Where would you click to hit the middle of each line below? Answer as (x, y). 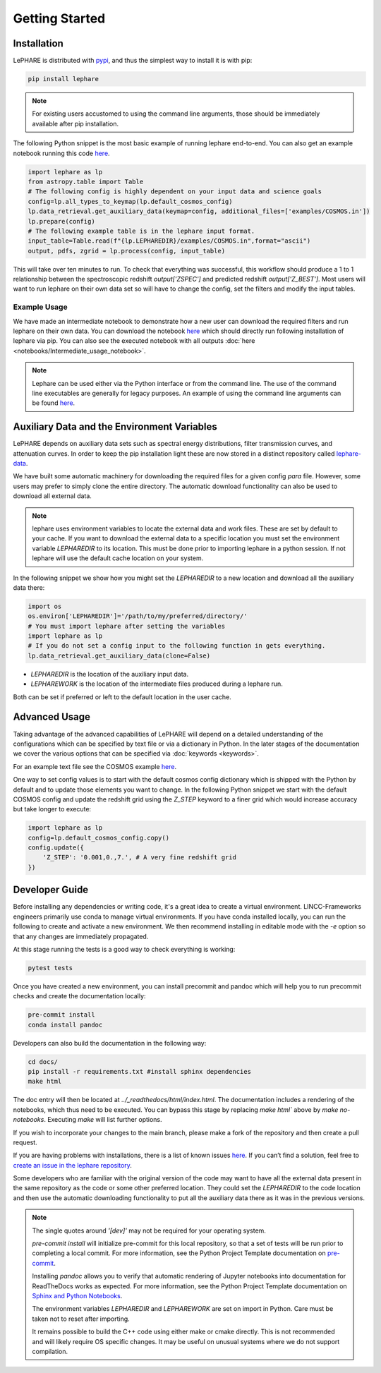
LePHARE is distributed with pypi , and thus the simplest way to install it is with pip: (133, 61)
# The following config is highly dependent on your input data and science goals (175, 192)
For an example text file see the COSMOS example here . (95, 766)
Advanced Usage (52, 717)
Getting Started (59, 18)
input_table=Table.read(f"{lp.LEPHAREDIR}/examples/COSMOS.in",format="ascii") (169, 241)
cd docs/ (43, 1061)
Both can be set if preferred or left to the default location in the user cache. (122, 697)
